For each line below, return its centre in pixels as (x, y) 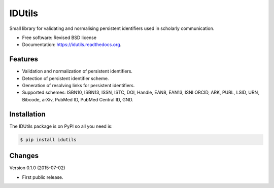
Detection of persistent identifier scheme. (65, 78)
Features (24, 59)
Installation (27, 114)
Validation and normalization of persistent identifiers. (77, 71)
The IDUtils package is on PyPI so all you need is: (61, 126)
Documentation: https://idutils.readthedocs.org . (72, 45)
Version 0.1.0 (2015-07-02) (37, 168)
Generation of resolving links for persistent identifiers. (78, 86)
